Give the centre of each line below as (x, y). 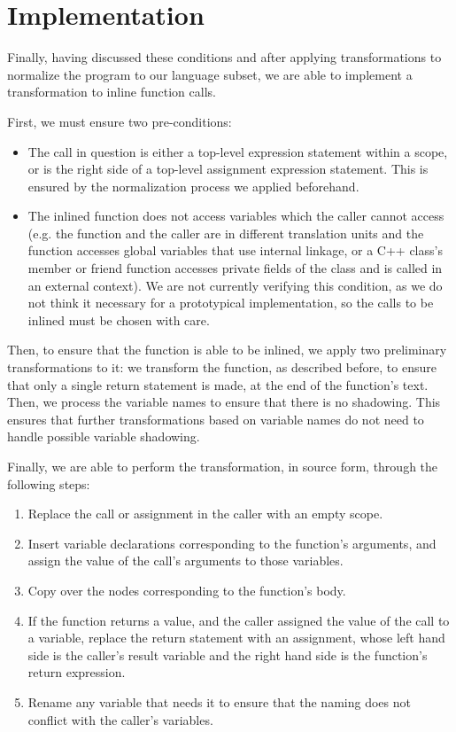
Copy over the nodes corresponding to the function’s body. (187, 590)
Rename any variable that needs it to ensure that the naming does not (219, 701)
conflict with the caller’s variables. (120, 719)
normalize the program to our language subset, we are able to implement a (210, 74)
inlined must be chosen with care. (119, 319)
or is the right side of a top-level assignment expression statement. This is (228, 169)
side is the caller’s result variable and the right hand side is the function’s (228, 654)
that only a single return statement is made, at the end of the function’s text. (218, 384)
